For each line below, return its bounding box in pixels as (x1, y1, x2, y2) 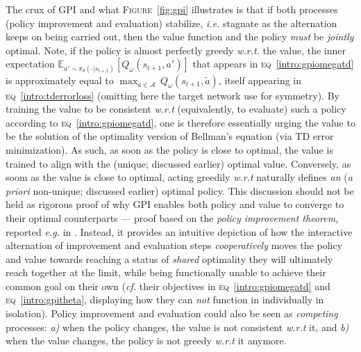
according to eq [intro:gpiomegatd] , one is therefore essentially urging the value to (6, 115, 355, 129)
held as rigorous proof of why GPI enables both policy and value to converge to (6, 197, 344, 211)
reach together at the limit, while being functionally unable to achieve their (6, 265, 326, 280)
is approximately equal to (6, 72, 114, 87)
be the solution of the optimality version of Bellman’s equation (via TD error (6, 129, 334, 143)
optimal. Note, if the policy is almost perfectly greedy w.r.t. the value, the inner (6, 42, 346, 57)
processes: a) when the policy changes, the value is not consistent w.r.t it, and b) (6, 319, 349, 334)
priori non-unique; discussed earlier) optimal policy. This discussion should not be (6, 183, 354, 198)
